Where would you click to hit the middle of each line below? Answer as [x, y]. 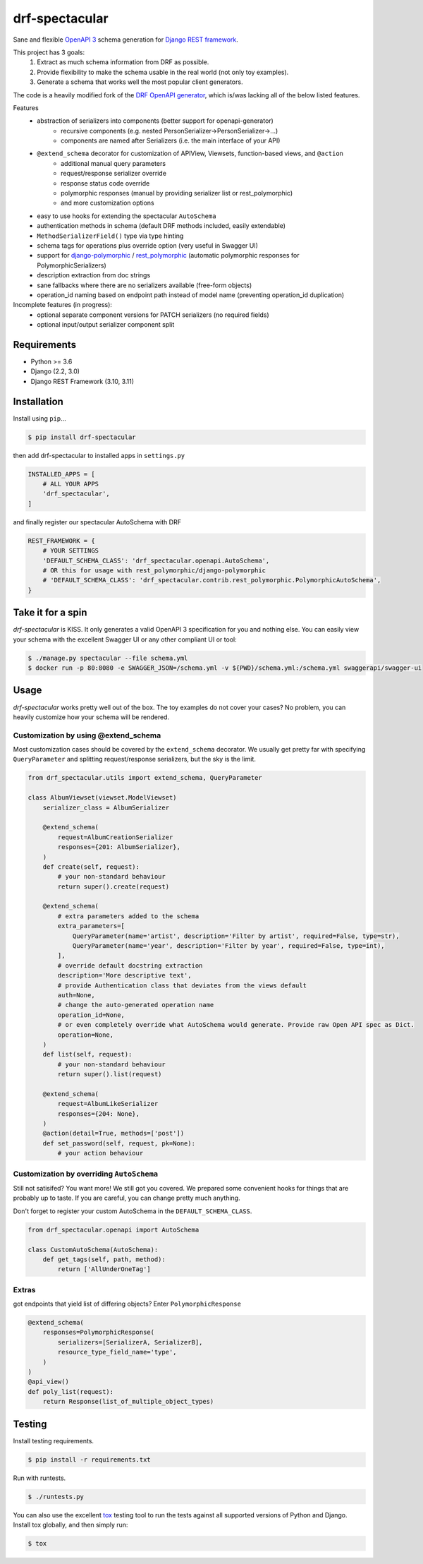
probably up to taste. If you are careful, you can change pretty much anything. [127, 1198]
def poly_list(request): [71, 1391]
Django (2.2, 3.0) [55, 371]
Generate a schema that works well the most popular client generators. [140, 82]
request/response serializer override [114, 174]
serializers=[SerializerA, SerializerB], [130, 1342]
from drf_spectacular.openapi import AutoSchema [114, 1229]
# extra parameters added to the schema [128, 916]
